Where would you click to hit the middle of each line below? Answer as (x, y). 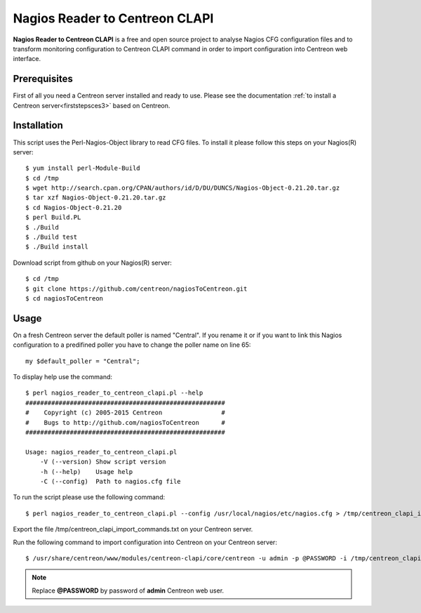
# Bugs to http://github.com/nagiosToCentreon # (126, 422)
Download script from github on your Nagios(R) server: (92, 263)
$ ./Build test (52, 237)
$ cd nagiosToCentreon (65, 298)
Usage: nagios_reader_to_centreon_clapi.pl (101, 452)
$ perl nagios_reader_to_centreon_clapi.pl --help (114, 393)
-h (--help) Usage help (86, 472)
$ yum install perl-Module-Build (83, 168)
